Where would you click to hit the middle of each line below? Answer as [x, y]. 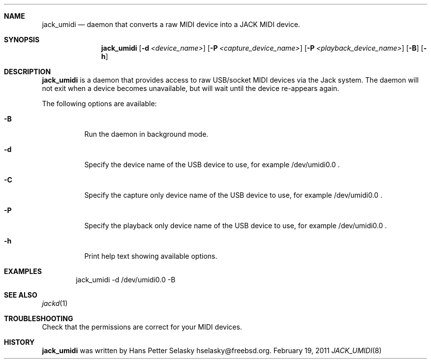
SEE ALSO [21, 295]
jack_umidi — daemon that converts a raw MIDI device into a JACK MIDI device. [171, 24]
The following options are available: [99, 104]
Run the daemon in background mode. [146, 134]
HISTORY [19, 342]
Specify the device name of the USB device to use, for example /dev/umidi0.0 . [212, 165]
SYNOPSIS [22, 40]
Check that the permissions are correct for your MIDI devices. [142, 327]
